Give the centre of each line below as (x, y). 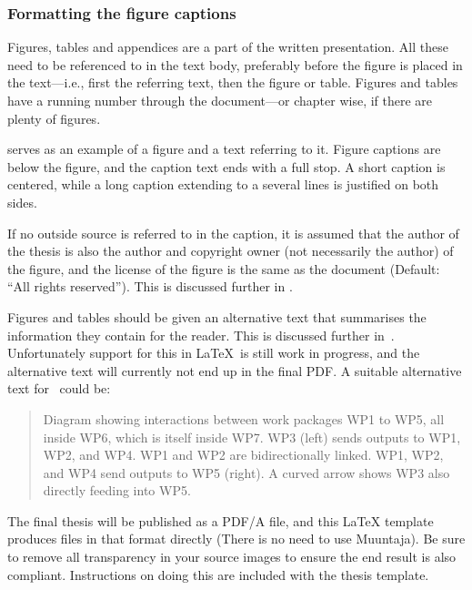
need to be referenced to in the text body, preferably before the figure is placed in (235, 64)
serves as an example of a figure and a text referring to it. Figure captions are (224, 149)
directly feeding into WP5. (117, 490)
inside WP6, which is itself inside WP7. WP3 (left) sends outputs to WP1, (252, 437)
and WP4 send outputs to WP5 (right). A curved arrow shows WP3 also (246, 472)
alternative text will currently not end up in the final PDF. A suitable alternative (235, 370)
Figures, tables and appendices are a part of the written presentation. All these (228, 47)
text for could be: (59, 388)
